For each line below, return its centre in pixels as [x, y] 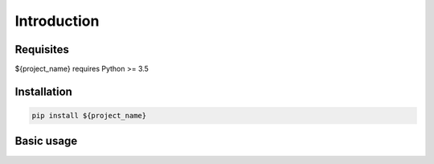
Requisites [42, 49]
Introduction [57, 21]
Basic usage [46, 141]
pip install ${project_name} [89, 116]
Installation [43, 91]
